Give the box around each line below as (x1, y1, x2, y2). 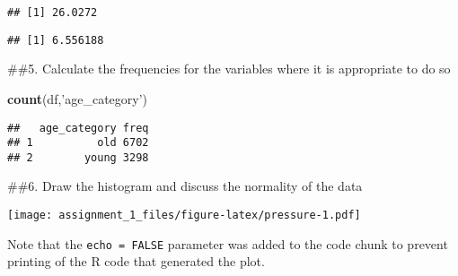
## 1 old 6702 (7, 136, 149, 150)
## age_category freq (7, 121, 149, 134)
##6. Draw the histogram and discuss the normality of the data (7, 177, 363, 195)
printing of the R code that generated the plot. (7, 252, 265, 271)
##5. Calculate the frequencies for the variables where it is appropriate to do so (7, 59, 451, 78)
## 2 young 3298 (7, 151, 149, 164)
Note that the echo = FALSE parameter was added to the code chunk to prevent (7, 234, 448, 253)
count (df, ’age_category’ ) (7, 89, 148, 108)
